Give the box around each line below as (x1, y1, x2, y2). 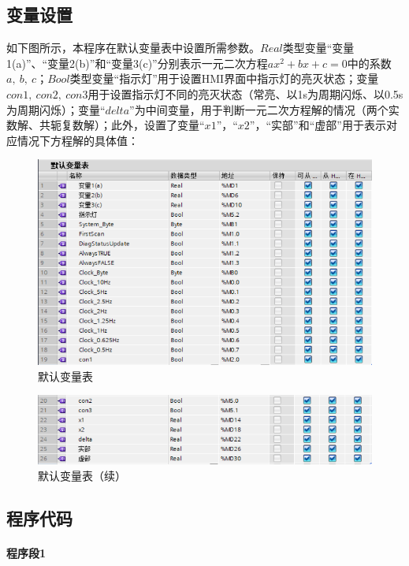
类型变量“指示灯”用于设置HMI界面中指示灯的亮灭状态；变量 (69, 70, 379, 87)
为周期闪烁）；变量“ (6, 101, 106, 117)
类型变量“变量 (282, 39, 355, 56)
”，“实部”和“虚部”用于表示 (249, 117, 386, 133)
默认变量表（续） (38, 467, 126, 483)
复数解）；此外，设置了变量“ (61, 117, 205, 133)
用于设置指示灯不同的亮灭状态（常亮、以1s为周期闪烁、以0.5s (87, 85, 403, 102)
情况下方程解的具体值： (17, 132, 139, 148)
